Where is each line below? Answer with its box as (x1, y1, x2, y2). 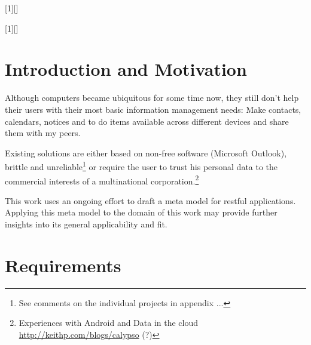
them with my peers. (5, 127, 81, 139)
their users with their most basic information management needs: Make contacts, (5, 103, 301, 115)
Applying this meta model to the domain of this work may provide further (5, 206, 278, 218)
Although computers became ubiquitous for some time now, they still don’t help (5, 91, 299, 104)
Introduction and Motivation (5, 57, 247, 81)
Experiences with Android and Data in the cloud (19, 316, 199, 329)
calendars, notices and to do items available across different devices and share (5, 115, 289, 127)
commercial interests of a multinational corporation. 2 (5, 172, 199, 187)
